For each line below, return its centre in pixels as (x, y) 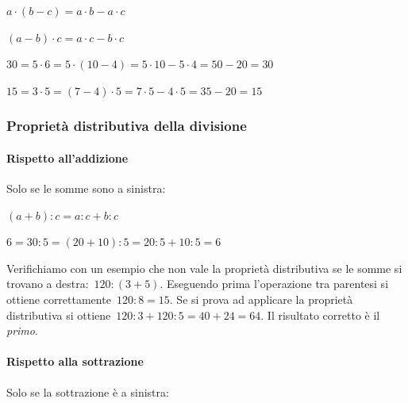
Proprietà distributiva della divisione (127, 126)
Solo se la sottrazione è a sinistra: (88, 391)
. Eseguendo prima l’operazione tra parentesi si (274, 284)
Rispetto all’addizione (67, 157)
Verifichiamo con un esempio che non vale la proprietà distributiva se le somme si (204, 268)
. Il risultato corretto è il (320, 315)
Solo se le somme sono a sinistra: (86, 188)
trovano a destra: (48, 284)
